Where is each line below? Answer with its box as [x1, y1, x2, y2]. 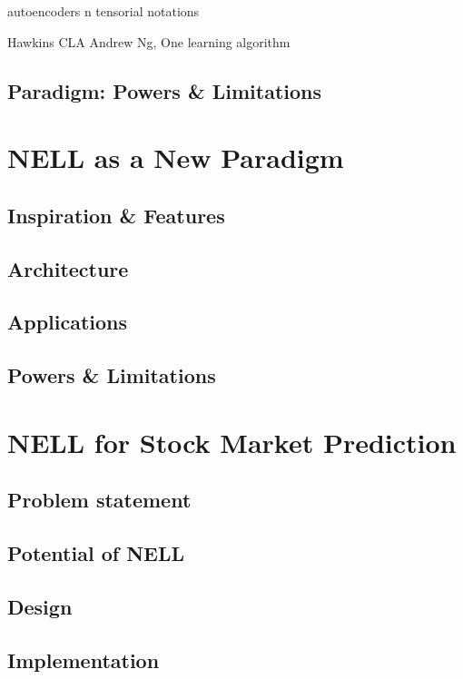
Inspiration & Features [7, 201, 225, 229]
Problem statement [7, 486, 192, 514]
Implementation [7, 645, 160, 674]
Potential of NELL [7, 539, 185, 567]
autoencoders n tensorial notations [7, 2, 200, 20]
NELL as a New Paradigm [7, 139, 344, 176]
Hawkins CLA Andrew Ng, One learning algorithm [7, 32, 291, 51]
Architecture [7, 254, 129, 282]
